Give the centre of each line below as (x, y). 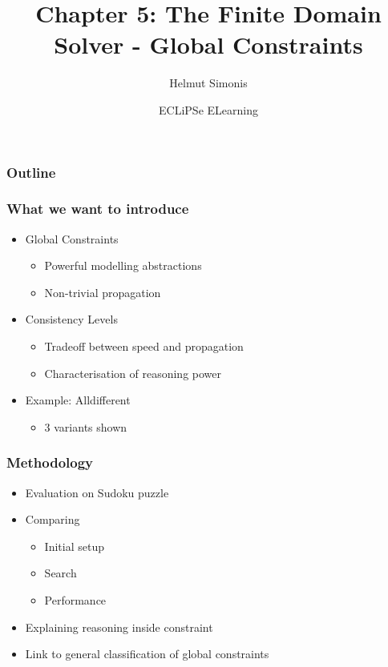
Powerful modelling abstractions (123, 265)
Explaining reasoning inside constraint (119, 627)
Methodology (50, 462)
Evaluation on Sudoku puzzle (97, 492)
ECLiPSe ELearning (208, 109)
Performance (75, 599)
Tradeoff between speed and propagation (144, 346)
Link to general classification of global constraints (147, 654)
